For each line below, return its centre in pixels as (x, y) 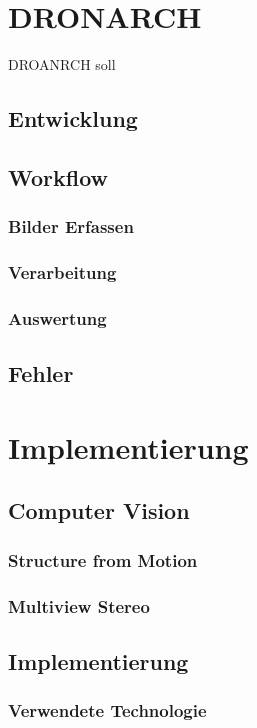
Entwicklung (73, 118)
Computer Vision (99, 510)
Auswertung (57, 317)
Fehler (41, 373)
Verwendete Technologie (107, 710)
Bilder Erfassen (71, 226)
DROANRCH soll (62, 64)
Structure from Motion (103, 559)
